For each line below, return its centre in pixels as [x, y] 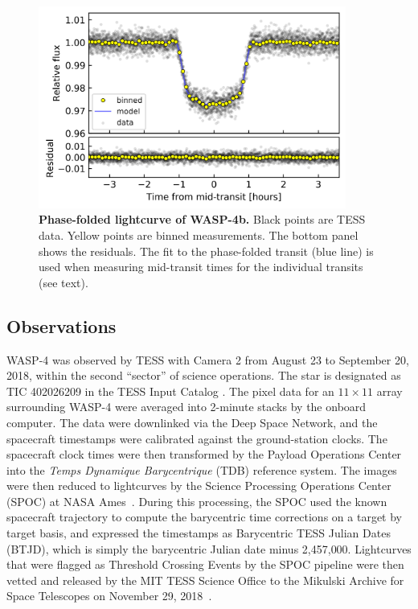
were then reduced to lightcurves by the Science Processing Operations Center [199, 486]
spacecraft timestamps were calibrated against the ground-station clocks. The [197, 438]
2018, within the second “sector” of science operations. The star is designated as [204, 375]
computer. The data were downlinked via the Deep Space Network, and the [192, 422]
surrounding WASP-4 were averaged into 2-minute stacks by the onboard [186, 407]
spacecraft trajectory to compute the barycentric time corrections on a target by [204, 517]
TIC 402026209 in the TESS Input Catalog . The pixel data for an [170, 391]
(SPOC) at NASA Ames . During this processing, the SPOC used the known [197, 501]
